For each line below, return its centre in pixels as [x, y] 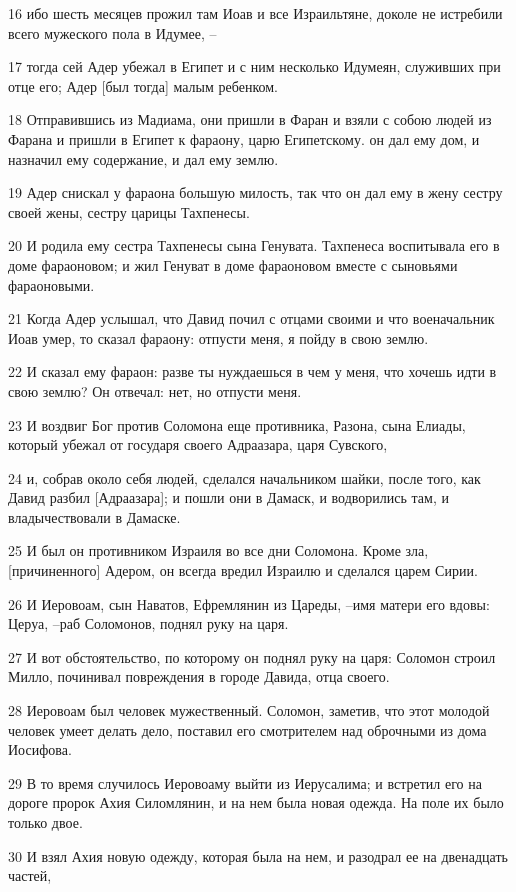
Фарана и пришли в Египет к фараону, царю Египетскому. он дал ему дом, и [244, 138]
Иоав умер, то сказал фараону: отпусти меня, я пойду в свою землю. [218, 337]
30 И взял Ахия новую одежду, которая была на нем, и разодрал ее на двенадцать [258, 855]
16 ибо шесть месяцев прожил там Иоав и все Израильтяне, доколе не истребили [255, 13]
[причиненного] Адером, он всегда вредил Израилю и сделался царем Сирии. [243, 570]
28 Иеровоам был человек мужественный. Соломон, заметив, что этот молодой [249, 710]
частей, [30, 875]
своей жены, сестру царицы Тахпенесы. [129, 211]
